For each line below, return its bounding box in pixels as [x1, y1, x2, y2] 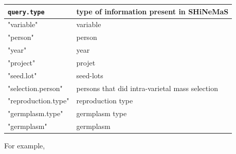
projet [76, 57, 96, 68]
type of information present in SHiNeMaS [76, 6, 229, 16]
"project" [8, 57, 35, 68]
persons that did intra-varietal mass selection [76, 82, 218, 93]
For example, [4, 140, 45, 151]
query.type [8, 8, 45, 16]
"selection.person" [8, 82, 63, 93]
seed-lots [76, 70, 103, 80]
